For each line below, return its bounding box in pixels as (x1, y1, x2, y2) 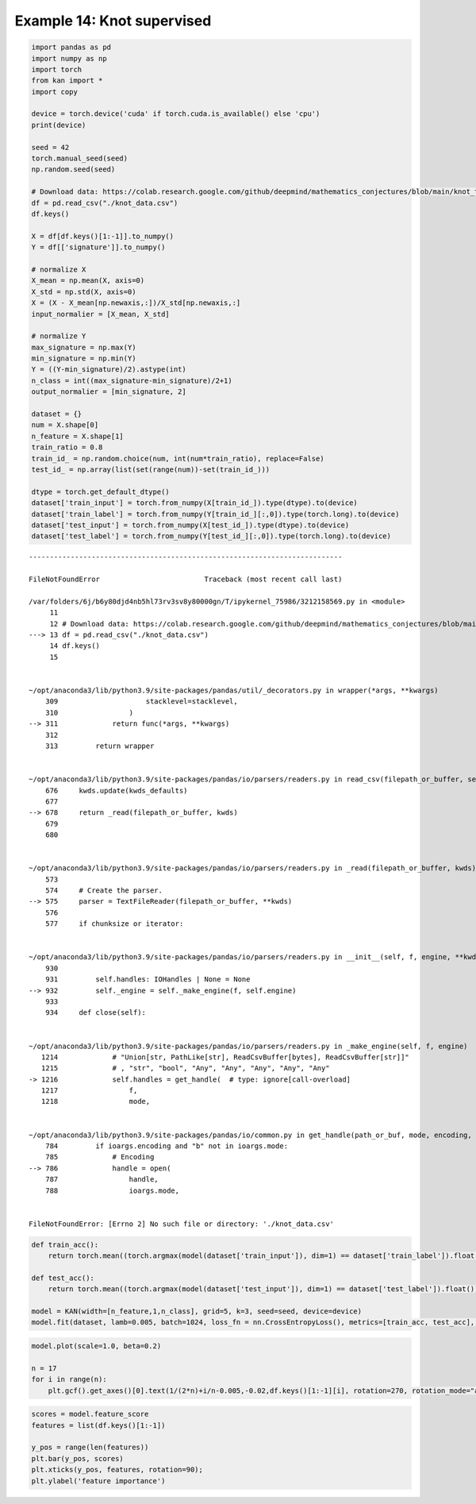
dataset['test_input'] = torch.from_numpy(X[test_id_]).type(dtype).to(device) (31, 520, 350, 530)
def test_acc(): (31, 1273, 95, 1282)
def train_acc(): (31, 1240, 99, 1249)
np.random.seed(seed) (31, 165, 116, 174)
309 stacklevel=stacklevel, (44, 697, 238, 706)
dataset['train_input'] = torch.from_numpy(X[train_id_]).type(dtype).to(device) (31, 499, 359, 507)
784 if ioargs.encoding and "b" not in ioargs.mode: (44, 1142, 289, 1151)
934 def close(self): (44, 1008, 147, 1017)
